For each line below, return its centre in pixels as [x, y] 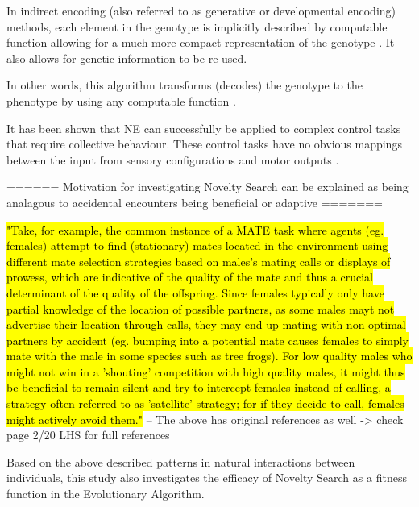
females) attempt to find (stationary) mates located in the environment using [197, 245]
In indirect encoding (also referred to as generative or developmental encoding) [201, 10]
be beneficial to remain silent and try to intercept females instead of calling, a [199, 387]
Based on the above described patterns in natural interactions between [181, 461]
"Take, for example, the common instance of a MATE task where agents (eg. [195, 229]
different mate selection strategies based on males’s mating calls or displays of [199, 261]
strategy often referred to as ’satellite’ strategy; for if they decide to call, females [205, 403]
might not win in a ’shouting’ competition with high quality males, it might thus [206, 371]
